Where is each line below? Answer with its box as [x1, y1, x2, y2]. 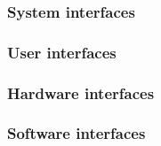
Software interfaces [7, 122, 146, 144]
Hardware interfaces [7, 81, 155, 104]
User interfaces [7, 41, 117, 63]
